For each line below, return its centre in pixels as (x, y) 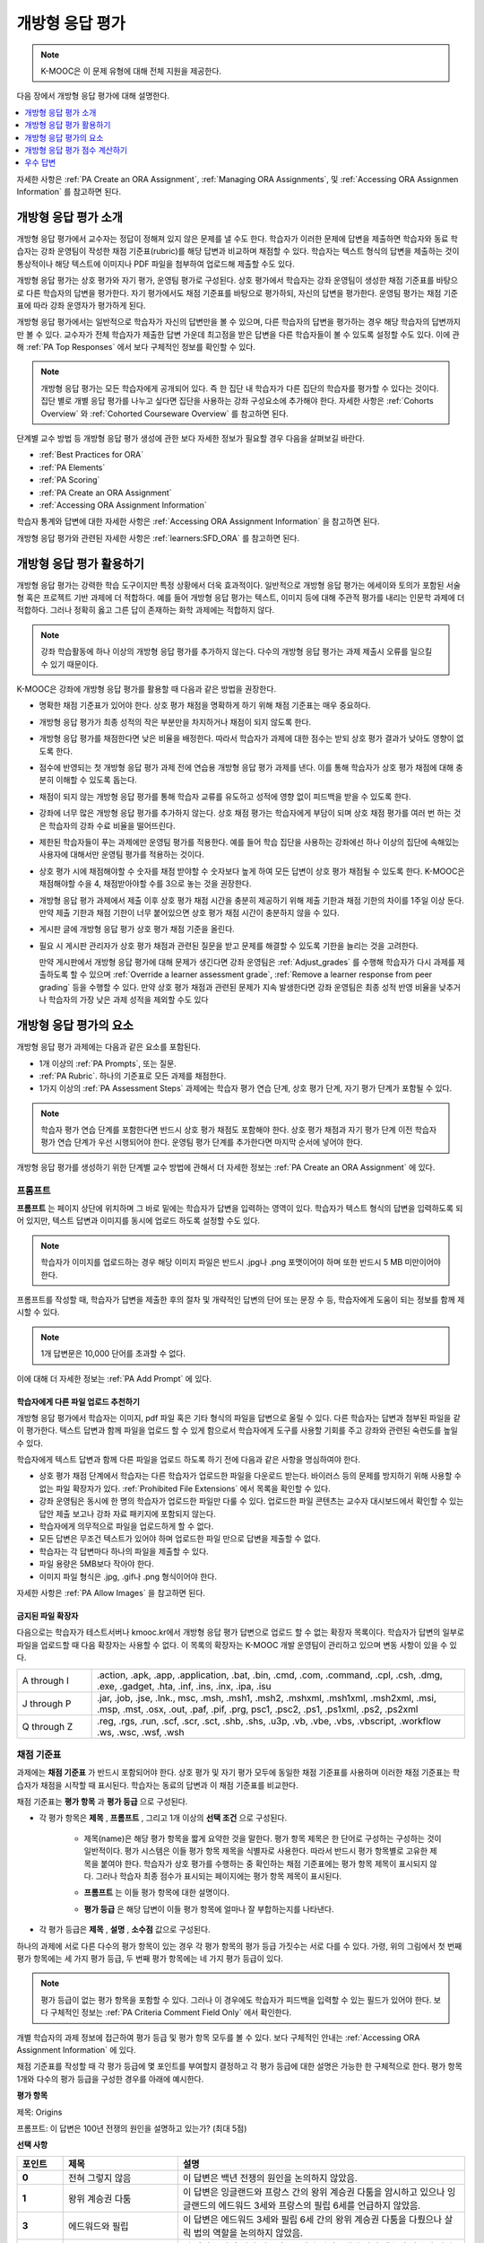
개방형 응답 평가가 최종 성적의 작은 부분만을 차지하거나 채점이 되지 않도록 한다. (175, 721)
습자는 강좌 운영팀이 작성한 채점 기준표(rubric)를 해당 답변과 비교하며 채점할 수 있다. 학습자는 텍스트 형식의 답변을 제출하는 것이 (238, 251)
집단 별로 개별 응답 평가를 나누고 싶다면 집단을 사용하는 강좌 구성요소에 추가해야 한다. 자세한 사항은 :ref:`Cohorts (237, 401)
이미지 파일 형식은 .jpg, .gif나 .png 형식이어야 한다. (128, 1576)
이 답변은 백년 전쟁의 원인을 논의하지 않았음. (270, 2178)
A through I (45, 1680)
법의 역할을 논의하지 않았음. (248, 2232)
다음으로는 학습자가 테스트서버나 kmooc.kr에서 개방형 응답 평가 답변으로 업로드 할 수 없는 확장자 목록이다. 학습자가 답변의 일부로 (241, 1632)
